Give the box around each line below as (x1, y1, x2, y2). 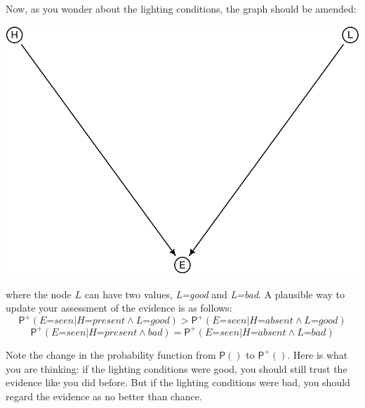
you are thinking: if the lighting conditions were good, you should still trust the (6, 361, 347, 376)
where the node (6, 286, 72, 301)
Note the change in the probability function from (6, 347, 216, 362)
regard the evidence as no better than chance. (6, 388, 202, 403)
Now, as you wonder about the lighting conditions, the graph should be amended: (6, 1, 357, 15)
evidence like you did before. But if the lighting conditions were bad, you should (6, 375, 350, 390)
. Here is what (287, 347, 348, 362)
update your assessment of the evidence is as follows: (6, 300, 232, 315)
